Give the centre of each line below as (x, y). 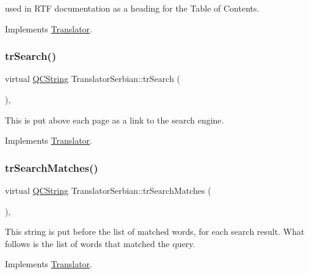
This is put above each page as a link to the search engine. (115, 120)
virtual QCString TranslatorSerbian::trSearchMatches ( (108, 190)
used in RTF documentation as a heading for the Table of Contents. (132, 8)
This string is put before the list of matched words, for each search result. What (155, 231)
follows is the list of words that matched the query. (100, 243)
